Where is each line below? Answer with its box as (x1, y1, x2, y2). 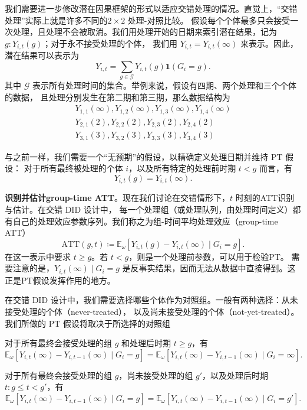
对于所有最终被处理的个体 (24, 162, 123, 174)
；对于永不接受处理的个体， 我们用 (42, 37, 177, 49)
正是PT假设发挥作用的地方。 (5, 274, 115, 286)
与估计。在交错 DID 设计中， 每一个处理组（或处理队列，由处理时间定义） (5, 203, 293, 216)
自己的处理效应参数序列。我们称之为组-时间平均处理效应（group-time (12, 214, 278, 227)
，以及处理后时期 (202, 369, 269, 381)
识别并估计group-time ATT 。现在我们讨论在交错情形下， (5, 191, 230, 204)
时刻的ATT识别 (235, 191, 295, 204)
